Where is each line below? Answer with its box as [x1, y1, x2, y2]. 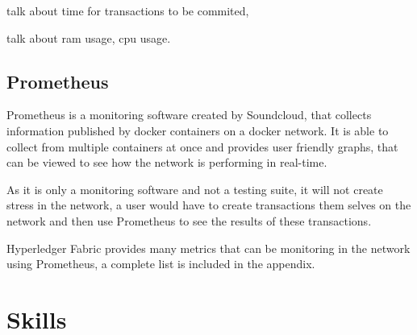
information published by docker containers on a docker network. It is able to [6, 122, 389, 139]
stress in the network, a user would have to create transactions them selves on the [6, 196, 411, 213]
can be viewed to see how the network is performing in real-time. [6, 154, 327, 171]
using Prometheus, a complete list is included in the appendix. [6, 255, 315, 272]
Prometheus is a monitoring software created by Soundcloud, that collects [6, 106, 372, 123]
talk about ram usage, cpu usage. [6, 29, 171, 46]
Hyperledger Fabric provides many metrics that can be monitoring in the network [6, 239, 411, 256]
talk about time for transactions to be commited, [6, 2, 249, 19]
